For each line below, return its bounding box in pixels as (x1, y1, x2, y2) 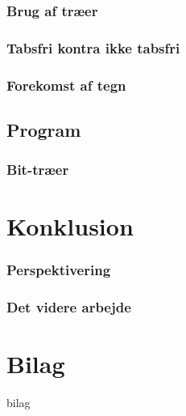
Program (6, 117, 81, 142)
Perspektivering (6, 260, 111, 280)
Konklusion (6, 210, 134, 243)
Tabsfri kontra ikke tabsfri (6, 37, 180, 57)
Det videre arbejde (6, 297, 131, 317)
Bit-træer (6, 159, 69, 180)
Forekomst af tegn (6, 74, 126, 95)
